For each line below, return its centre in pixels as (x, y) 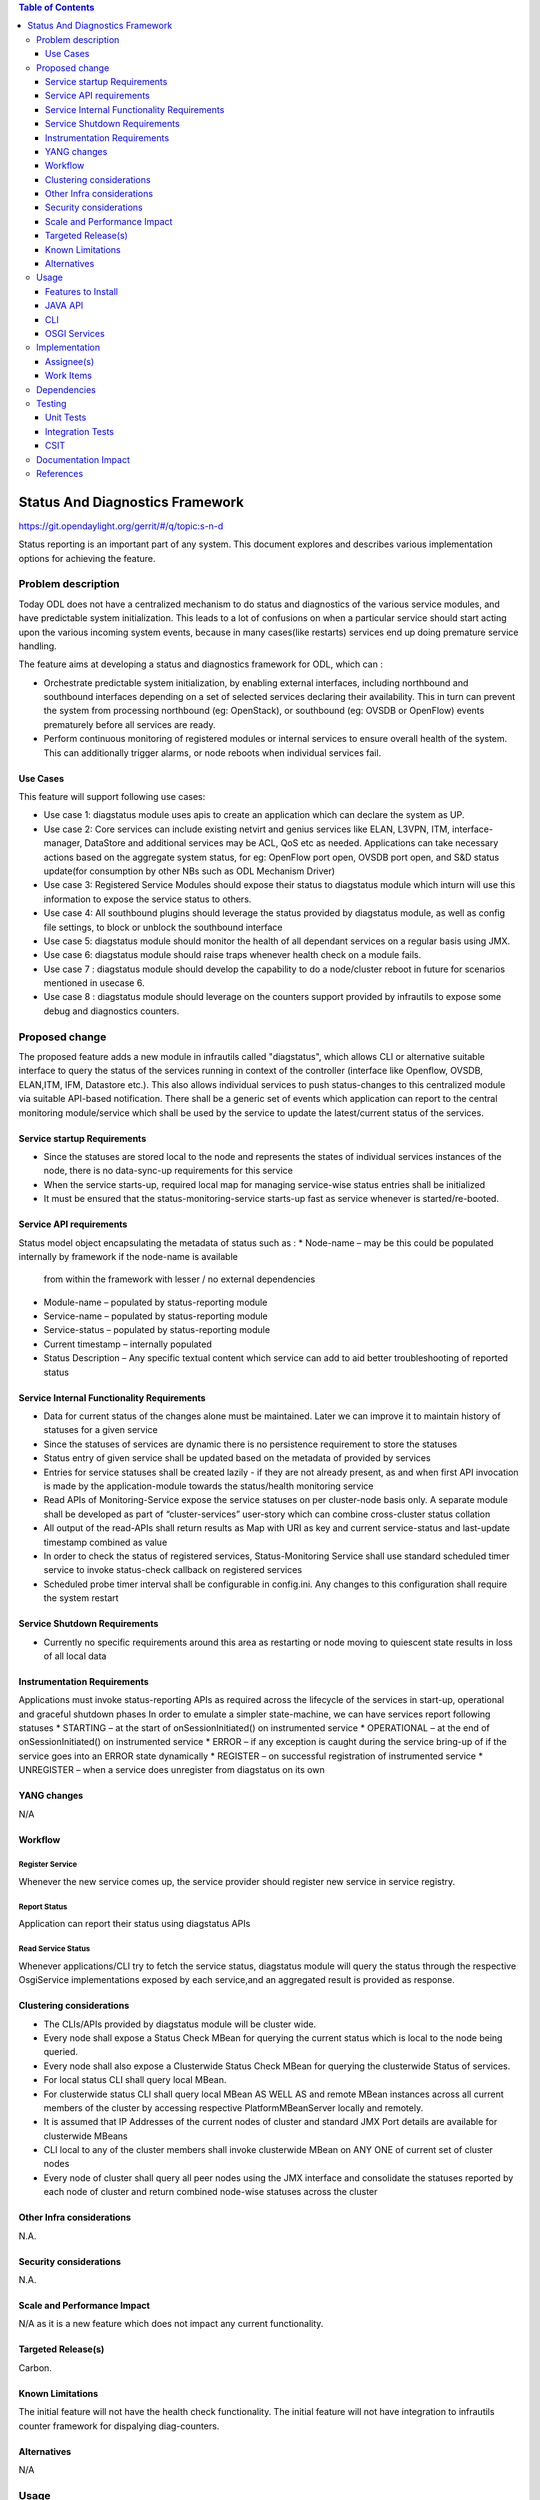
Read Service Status (54, 1949)
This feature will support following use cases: (112, 797)
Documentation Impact (83, 459)
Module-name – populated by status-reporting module (155, 1302)
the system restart (81, 1598)
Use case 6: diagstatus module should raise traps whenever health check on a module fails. (232, 955)
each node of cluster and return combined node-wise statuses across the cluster (210, 2192)
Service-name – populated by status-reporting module (156, 1316)
